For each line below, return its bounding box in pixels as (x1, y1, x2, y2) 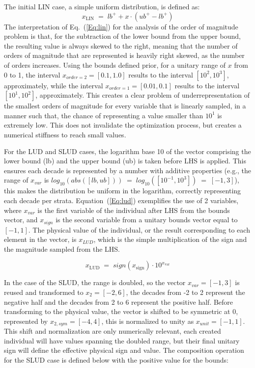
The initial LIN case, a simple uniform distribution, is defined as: (4, 1, 200, 11)
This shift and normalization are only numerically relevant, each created (4, 326, 221, 336)
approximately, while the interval (4, 80, 103, 90)
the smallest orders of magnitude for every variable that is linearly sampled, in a (4, 101, 246, 111)
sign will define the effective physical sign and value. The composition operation (4, 345, 244, 355)
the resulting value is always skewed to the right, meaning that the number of (4, 40, 238, 51)
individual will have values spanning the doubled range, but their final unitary (4, 335, 240, 345)
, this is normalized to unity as (101, 315, 194, 326)
